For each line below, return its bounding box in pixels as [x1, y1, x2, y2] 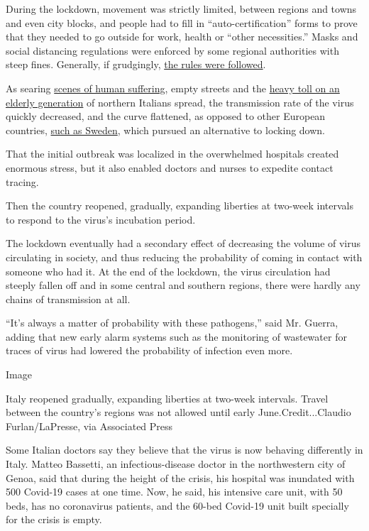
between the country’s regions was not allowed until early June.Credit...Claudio [6, 405, 351, 420]
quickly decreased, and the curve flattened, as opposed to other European [6, 109, 326, 124]
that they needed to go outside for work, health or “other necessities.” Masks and [6, 29, 358, 44]
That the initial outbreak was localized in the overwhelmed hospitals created [6, 146, 339, 161]
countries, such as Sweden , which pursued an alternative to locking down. [6, 122, 326, 137]
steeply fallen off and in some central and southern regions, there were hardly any [6, 278, 360, 292]
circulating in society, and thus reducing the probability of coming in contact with [6, 249, 363, 264]
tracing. [6, 174, 39, 189]
